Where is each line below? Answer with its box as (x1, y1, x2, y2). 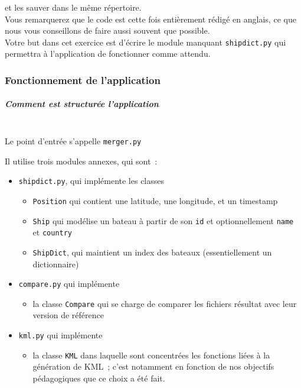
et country (32, 226, 73, 238)
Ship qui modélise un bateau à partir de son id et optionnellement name (32, 214, 294, 227)
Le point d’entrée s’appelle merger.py (5, 135, 142, 147)
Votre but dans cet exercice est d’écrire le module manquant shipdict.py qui (5, 35, 286, 48)
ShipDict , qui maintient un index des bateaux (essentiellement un (32, 245, 272, 258)
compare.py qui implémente (18, 277, 120, 290)
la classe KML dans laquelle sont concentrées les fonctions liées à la (32, 348, 270, 361)
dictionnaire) (32, 257, 79, 270)
